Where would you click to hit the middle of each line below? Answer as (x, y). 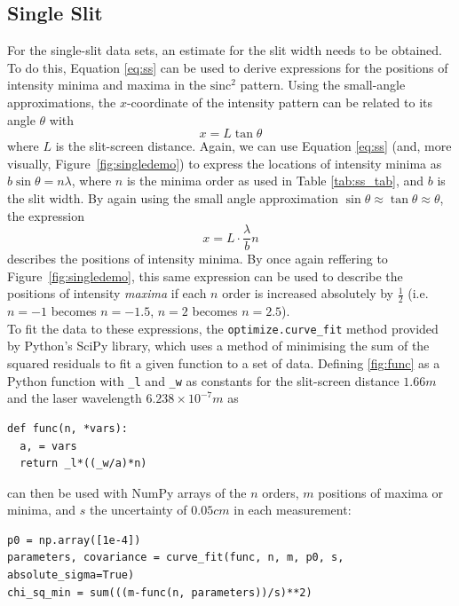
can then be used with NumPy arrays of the (127, 492)
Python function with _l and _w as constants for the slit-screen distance (203, 380)
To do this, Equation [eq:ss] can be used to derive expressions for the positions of (228, 67)
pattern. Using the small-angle (323, 85)
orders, (281, 492)
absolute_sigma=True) (71, 575)
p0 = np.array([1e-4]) (74, 540)
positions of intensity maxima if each (107, 293)
